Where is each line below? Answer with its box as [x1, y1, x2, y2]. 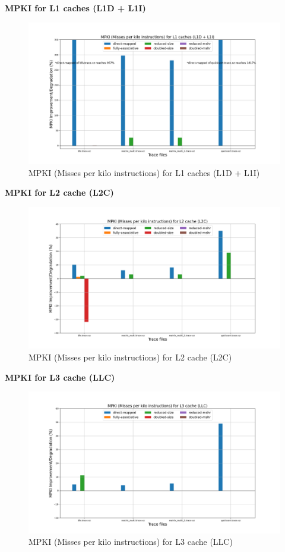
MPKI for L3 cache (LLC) [5, 371, 115, 383]
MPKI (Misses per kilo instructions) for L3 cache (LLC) [28, 535, 233, 548]
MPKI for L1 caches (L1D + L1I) [5, 2, 146, 14]
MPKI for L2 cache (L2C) [5, 186, 114, 199]
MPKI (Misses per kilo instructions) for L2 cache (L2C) [28, 350, 232, 363]
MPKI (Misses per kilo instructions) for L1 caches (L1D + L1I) [28, 166, 260, 178]
